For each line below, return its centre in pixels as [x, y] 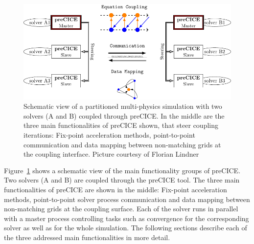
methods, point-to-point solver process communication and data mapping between [127, 199]
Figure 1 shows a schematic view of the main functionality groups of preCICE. [122, 170]
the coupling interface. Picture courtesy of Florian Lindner [111, 154]
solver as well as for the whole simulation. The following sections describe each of [126, 228]
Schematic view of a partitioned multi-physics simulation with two [123, 106]
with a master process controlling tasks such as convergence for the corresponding [127, 218]
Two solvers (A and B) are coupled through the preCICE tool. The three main [122, 180]
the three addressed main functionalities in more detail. [87, 237]
